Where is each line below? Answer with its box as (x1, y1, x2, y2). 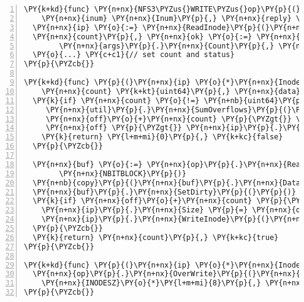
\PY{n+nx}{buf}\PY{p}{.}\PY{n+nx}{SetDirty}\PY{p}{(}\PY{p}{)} (32, 187, 296, 196)
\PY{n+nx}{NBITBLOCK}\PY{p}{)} (59, 169, 186, 178)
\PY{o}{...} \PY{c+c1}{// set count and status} (32, 50, 235, 60)
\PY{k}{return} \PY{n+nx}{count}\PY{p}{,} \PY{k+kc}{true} (32, 233, 279, 242)
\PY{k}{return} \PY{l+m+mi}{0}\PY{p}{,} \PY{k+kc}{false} (41, 133, 283, 142)
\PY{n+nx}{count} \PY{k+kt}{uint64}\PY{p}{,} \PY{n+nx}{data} (41, 87, 301, 96)
